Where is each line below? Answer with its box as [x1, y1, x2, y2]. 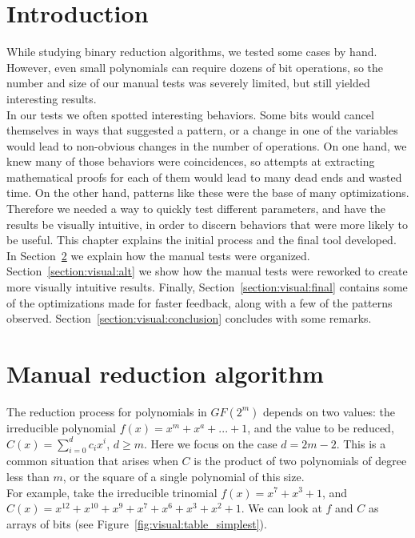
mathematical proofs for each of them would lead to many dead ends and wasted [6, 168, 402, 185]
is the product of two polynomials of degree [194, 452, 407, 469]
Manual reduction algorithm [6, 357, 324, 389]
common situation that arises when [6, 452, 178, 469]
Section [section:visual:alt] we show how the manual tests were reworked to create [6, 263, 408, 279]
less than [6, 468, 50, 484]
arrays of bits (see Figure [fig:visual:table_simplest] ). [6, 515, 267, 532]
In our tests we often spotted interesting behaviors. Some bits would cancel [6, 106, 374, 122]
